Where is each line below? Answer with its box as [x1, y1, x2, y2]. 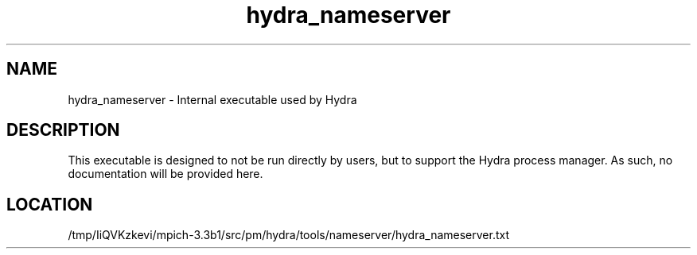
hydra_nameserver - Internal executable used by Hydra [68, 92, 357, 106]
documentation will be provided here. [68, 167, 263, 181]
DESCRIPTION [6, 120, 120, 141]
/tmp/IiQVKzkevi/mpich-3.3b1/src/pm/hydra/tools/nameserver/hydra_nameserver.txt [68, 228, 510, 242]
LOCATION [6, 194, 93, 214]
